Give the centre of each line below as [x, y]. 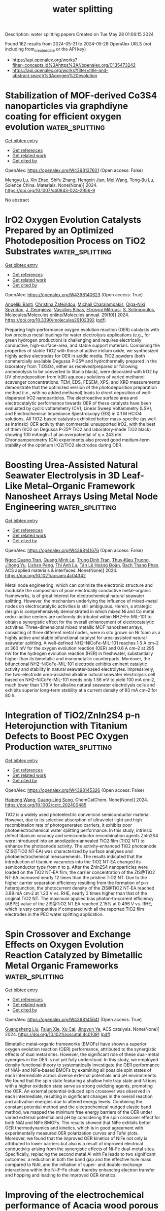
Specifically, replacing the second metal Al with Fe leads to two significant [81, 1154]
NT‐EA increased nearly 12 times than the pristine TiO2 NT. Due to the [76, 877]
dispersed [15, 398]
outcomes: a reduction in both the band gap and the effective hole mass [78, 1159]
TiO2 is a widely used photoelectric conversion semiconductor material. [78, 814]
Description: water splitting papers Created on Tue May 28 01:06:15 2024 [80, 34]
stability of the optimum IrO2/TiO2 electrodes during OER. [64, 445]
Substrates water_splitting [58, 252]
